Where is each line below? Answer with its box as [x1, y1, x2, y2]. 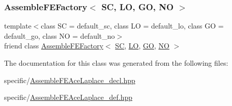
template [4, 20, 32, 31]
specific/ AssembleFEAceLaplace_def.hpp [4, 92, 133, 102]
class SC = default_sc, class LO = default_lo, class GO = [41, 20, 224, 31]
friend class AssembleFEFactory [4, 40, 104, 51]
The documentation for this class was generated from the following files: [4, 58, 228, 68]
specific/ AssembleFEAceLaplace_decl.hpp [4, 74, 135, 85]
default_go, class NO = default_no [4, 30, 115, 41]
